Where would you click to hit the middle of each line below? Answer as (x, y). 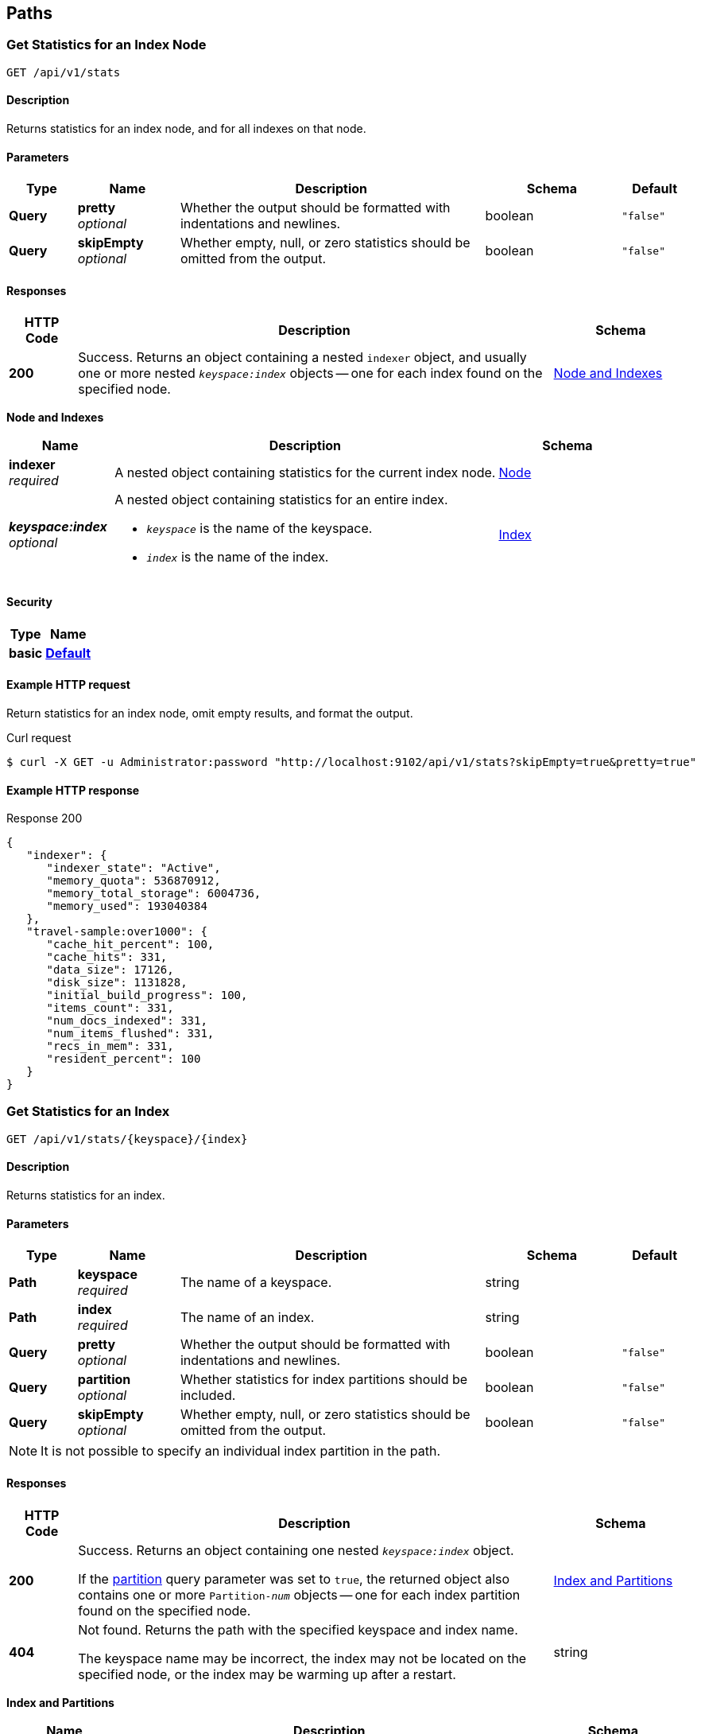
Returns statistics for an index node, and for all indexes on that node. (186, 129)
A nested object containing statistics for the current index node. (305, 473)
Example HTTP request (68, 685)
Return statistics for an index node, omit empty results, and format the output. (210, 713)
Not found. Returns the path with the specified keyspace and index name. (298, 1629)
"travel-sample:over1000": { (117, 932)
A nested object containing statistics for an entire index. (281, 500)
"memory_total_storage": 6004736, (154, 894)
